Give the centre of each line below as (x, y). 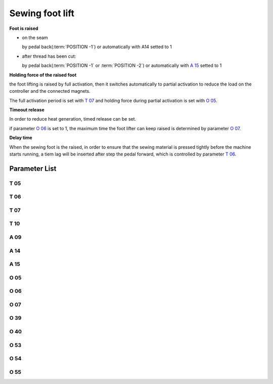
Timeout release (27, 110)
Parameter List (33, 168)
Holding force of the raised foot (43, 75)
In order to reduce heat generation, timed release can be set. (73, 119)
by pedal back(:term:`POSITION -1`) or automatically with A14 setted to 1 (97, 47)
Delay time (21, 138)
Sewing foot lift (42, 13)
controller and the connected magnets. (50, 91)
